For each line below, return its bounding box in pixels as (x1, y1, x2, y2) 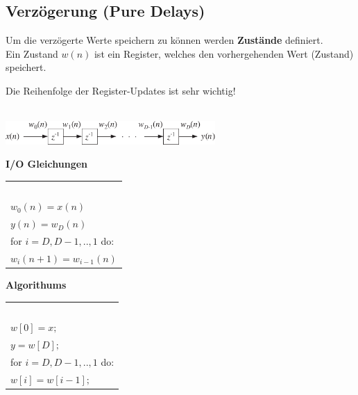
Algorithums (6, 277, 67, 291)
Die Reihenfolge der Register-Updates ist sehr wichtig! (6, 83, 236, 97)
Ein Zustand (6, 46, 58, 61)
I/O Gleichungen (6, 156, 88, 171)
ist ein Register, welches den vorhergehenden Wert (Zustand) (94, 46, 354, 61)
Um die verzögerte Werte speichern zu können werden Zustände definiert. (6, 33, 323, 47)
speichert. (6, 60, 46, 74)
